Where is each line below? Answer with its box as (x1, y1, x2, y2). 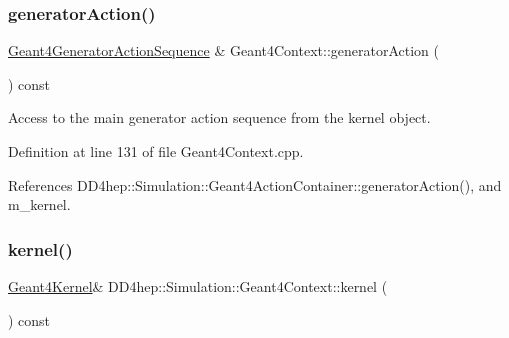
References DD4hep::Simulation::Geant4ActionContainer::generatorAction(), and (8, 174, 502, 195)
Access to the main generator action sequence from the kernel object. (8, 107, 431, 128)
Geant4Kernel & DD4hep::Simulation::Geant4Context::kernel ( (8, 276, 388, 296)
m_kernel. (8, 194, 71, 215)
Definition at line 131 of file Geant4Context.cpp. (8, 141, 304, 161)
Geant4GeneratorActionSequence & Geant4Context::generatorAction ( (8, 40, 439, 61)
